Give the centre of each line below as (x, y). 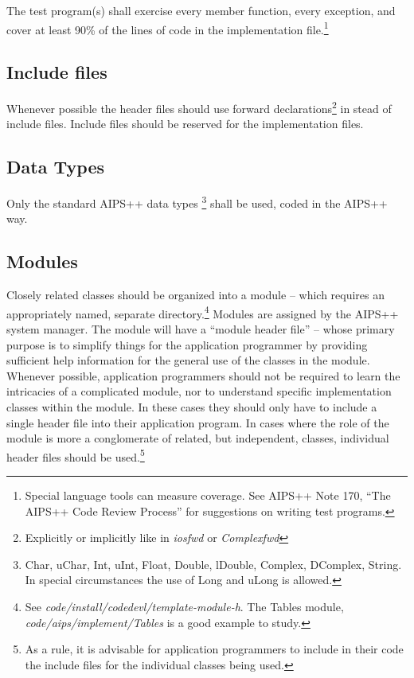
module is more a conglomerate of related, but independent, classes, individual (198, 438)
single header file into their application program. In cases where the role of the (198, 422)
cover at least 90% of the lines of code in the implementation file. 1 (168, 28)
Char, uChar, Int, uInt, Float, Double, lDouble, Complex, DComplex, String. (213, 564)
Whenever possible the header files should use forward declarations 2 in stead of (199, 107)
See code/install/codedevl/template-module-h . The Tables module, (184, 606)
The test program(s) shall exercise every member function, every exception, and (201, 10)
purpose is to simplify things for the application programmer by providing (187, 344)
